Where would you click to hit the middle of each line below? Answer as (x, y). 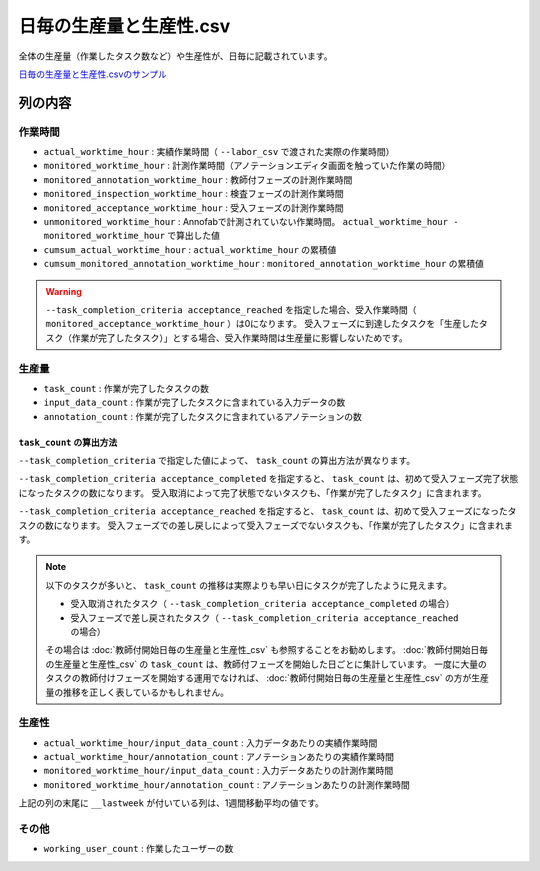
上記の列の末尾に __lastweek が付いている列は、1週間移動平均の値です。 (171, 803)
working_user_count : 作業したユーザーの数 (138, 849)
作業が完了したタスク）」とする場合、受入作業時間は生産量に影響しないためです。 (240, 337)
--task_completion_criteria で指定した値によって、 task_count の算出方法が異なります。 (217, 461)
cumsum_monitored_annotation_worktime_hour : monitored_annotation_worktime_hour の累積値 (264, 264)
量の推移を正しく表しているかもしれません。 (137, 692)
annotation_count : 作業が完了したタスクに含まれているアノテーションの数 (202, 416)
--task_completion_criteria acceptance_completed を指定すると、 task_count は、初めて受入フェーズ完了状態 (268, 479)
